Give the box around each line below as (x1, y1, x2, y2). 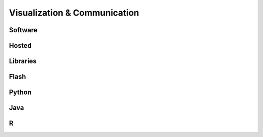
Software (9, 26, 38, 34)
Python (9, 88, 32, 97)
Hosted (9, 41, 32, 50)
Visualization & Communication (9, 7, 139, 18)
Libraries (9, 57, 37, 65)
